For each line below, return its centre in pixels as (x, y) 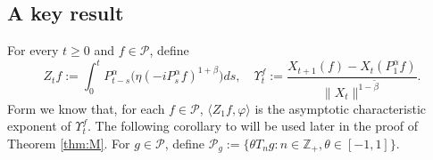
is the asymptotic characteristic (341, 108)
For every (33, 50)
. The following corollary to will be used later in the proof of (253, 126)
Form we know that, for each (86, 108)
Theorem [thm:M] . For (69, 143)
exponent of (39, 126)
